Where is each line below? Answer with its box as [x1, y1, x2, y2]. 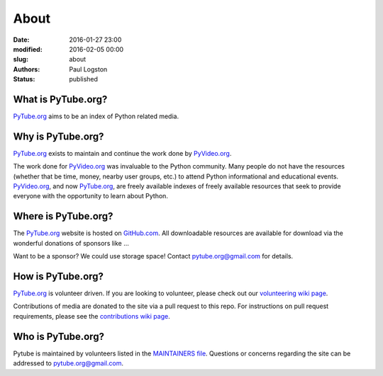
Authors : [13, 64, 40, 74]
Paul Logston [69, 64, 108, 74]
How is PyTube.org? [13, 270, 104, 283]
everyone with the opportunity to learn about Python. [13, 192, 168, 200]
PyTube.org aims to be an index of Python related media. [13, 112, 179, 120]
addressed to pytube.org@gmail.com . [13, 359, 124, 368]
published [69, 75, 99, 84]
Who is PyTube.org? [13, 330, 104, 343]
